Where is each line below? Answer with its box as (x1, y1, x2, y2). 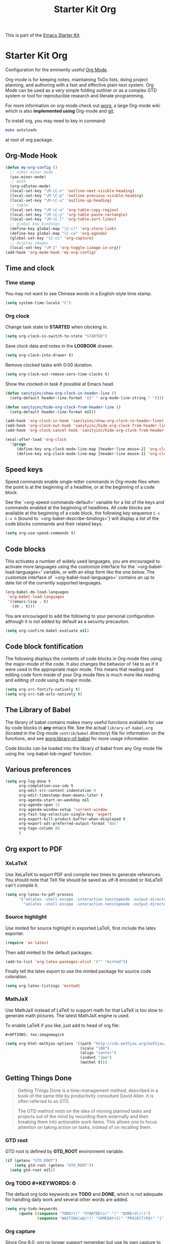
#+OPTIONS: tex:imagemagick (5, 1032, 65, 1037)
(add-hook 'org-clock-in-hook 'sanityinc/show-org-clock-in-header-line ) (5, 419, 164, 424)
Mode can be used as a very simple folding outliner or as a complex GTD (5, 87, 157, 93)
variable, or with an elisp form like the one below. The (43, 569, 155, 575)
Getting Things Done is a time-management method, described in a (17, 1087, 158, 1093)
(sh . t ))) (12, 604, 35, 609)
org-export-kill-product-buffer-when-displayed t (18, 816, 125, 821)
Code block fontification (5, 642, 83, 650)
